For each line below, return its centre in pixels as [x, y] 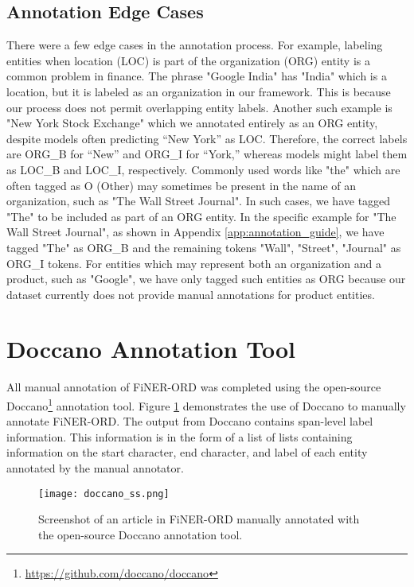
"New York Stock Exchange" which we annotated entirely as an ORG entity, [192, 123]
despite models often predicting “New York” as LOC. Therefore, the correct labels [207, 138]
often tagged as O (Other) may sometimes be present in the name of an [181, 185]
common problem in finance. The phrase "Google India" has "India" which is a [197, 76]
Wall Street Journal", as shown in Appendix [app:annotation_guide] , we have [195, 232]
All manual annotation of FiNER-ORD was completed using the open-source [194, 387]
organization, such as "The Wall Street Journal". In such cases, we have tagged [199, 201]
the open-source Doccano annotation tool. [141, 534]
